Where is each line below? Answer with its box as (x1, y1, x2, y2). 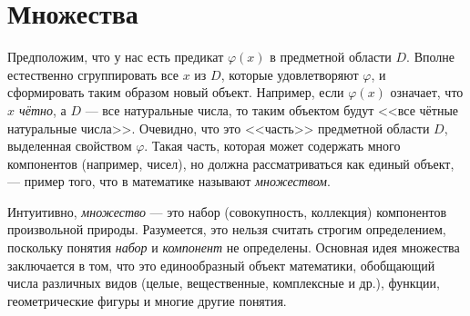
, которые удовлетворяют (220, 64, 359, 84)
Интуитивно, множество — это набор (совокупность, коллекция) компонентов (7, 202, 447, 221)
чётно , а (19, 100, 66, 119)
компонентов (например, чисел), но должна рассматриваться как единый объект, (7, 153, 455, 173)
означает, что (390, 83, 464, 102)
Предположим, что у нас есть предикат (7, 47, 224, 66)
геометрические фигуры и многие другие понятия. (7, 291, 287, 310)
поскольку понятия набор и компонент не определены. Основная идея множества (7, 238, 460, 257)
